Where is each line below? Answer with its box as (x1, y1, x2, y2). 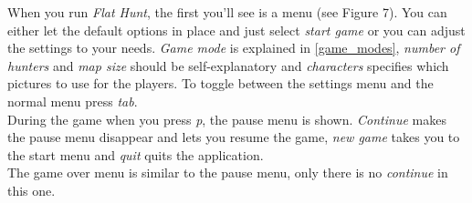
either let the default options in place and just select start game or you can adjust (7, 20, 466, 39)
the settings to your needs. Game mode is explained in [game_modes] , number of (7, 38, 460, 57)
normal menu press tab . (7, 91, 138, 110)
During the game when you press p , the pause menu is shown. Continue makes (7, 109, 446, 128)
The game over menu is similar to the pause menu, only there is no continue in (7, 163, 448, 182)
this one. (7, 180, 56, 199)
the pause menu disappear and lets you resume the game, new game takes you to (7, 127, 460, 147)
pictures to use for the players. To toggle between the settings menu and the (7, 74, 434, 93)
